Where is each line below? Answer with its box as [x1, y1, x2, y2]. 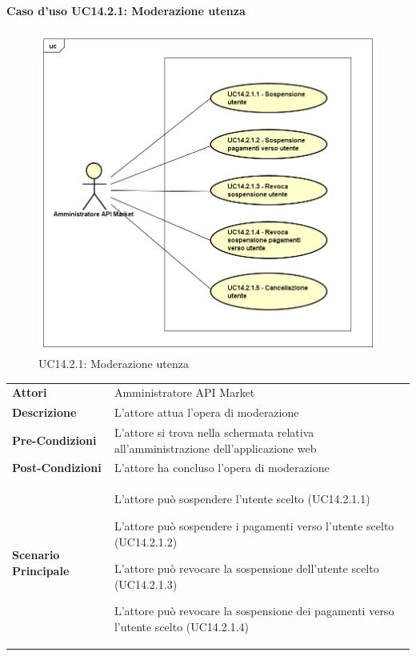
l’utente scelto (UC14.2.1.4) [114, 618, 249, 634]
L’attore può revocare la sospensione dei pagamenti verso [114, 602, 394, 619]
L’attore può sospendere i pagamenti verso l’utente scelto [114, 517, 394, 534]
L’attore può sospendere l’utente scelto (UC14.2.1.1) [114, 490, 370, 507]
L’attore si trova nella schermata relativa [114, 424, 314, 441]
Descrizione [12, 404, 77, 421]
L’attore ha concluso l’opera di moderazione [114, 459, 330, 476]
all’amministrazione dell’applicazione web [114, 439, 317, 456]
